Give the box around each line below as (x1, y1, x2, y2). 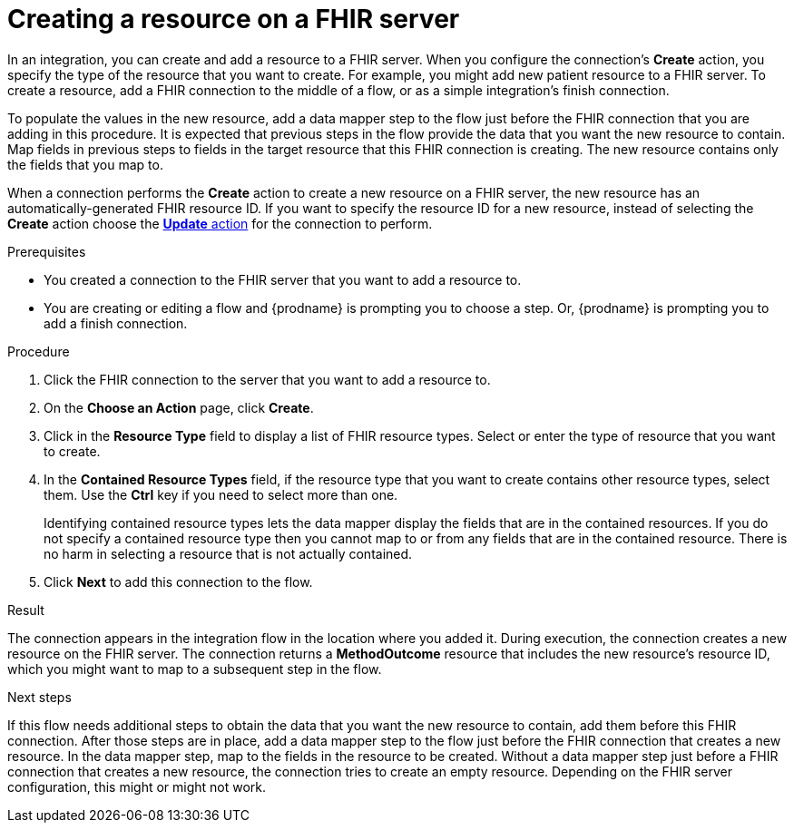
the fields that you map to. (7, 156, 163, 172)
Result (7, 601, 44, 618)
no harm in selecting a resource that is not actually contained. (44, 545, 413, 561)
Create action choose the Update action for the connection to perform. (7, 215, 433, 231)
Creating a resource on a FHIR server (7, 4, 460, 34)
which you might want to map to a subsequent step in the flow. (7, 660, 382, 677)
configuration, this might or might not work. (7, 778, 267, 795)
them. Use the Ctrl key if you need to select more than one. (44, 486, 398, 503)
